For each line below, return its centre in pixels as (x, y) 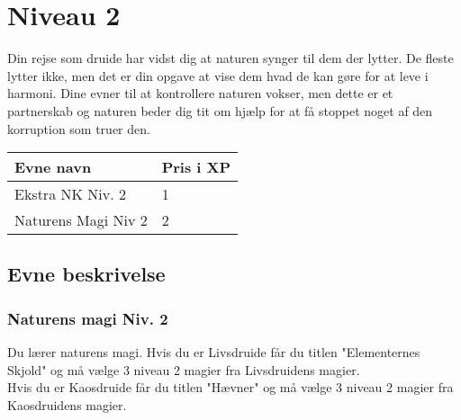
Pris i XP (196, 167)
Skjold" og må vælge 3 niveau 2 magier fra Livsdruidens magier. (184, 369)
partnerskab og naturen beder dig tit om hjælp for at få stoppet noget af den (220, 110)
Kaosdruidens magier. (67, 404)
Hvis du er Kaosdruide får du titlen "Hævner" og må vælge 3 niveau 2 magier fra (230, 387)
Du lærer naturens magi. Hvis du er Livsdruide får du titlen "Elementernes (214, 352)
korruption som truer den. (79, 128)
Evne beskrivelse (86, 274)
